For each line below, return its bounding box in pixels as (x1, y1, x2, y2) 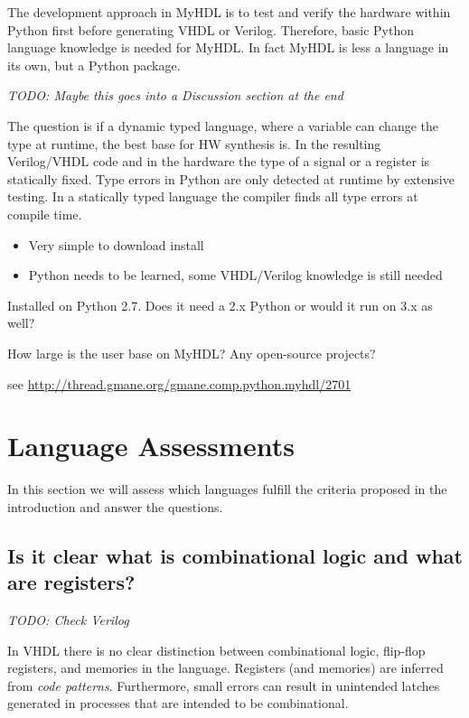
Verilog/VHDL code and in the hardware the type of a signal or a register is (7, 152, 430, 171)
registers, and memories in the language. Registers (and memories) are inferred (7, 658, 444, 677)
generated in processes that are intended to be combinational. (7, 694, 349, 713)
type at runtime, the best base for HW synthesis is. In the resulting (7, 134, 381, 153)
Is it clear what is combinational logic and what (7, 541, 463, 569)
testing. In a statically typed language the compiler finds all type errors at (7, 187, 418, 206)
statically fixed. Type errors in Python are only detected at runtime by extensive (7, 169, 455, 188)
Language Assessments (7, 427, 295, 464)
